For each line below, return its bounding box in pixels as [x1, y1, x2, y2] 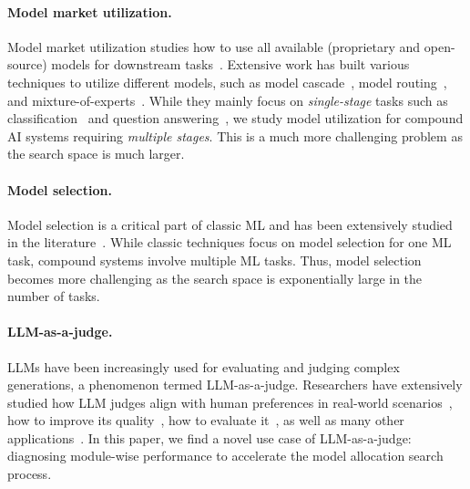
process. [7, 464, 52, 484]
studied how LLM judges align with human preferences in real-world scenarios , [7, 392, 453, 411]
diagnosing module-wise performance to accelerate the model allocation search [7, 446, 444, 465]
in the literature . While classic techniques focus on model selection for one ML [7, 233, 452, 252]
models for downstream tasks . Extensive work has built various [51, 55, 410, 74]
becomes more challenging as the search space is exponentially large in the [7, 268, 423, 287]
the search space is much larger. [7, 144, 185, 163]
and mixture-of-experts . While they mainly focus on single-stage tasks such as [7, 90, 448, 109]
